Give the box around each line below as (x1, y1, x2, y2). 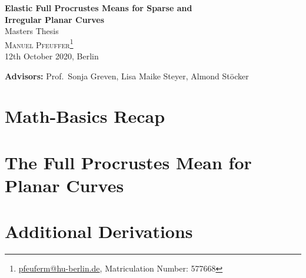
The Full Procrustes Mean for (5, 150, 252, 174)
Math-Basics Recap (5, 104, 165, 128)
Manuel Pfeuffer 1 (5, 36, 74, 51)
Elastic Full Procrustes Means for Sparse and (5, 2, 192, 14)
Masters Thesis (5, 25, 59, 37)
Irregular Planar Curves (5, 13, 105, 25)
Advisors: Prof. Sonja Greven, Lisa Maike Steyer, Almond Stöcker (5, 69, 249, 82)
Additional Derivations (5, 219, 193, 243)
